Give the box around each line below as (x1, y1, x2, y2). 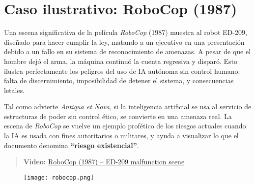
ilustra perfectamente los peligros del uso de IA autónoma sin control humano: (4, 65, 240, 76)
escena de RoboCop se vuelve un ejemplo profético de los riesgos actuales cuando (4, 121, 246, 131)
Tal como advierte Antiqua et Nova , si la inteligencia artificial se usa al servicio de (4, 101, 252, 112)
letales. (4, 85, 25, 95)
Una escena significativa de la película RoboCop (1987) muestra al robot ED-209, (4, 27, 247, 37)
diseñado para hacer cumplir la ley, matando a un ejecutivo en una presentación (4, 36, 245, 47)
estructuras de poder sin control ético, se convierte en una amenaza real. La (4, 111, 232, 121)
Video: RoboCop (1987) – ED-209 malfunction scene (23, 156, 185, 167)
